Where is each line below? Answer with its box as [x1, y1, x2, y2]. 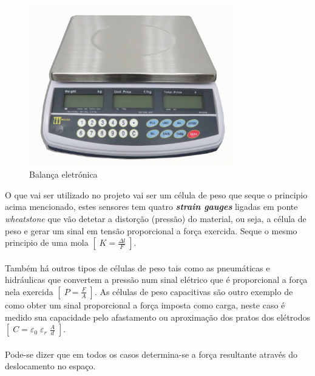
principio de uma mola [5, 236, 89, 249]
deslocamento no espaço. [5, 360, 96, 372]
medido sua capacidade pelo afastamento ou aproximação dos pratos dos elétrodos [5, 310, 311, 323]
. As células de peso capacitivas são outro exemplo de [94, 285, 293, 298]
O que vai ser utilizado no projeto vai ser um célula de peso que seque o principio [5, 188, 308, 201]
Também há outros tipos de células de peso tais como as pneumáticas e [5, 261, 270, 274]
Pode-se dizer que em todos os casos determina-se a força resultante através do [5, 347, 297, 360]
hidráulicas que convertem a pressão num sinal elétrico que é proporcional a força [5, 273, 308, 286]
